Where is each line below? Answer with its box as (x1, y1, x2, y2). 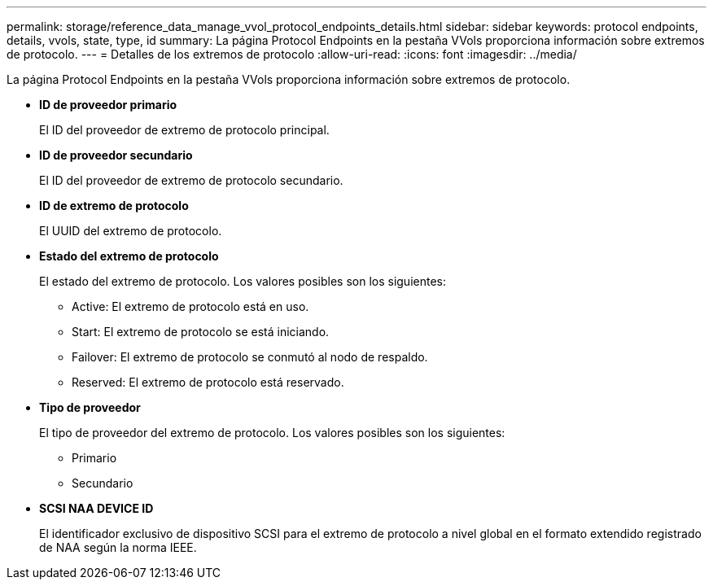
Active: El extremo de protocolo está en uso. (72, 300, 309, 313)
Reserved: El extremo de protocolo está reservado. (72, 375, 344, 389)
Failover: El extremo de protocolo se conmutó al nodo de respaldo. (72, 350, 428, 364)
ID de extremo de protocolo (39, 199, 189, 212)
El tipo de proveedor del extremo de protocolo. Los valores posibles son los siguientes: (39, 426, 505, 439)
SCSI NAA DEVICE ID (39, 501, 154, 515)
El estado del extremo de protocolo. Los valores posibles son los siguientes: (39, 274, 446, 288)
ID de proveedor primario (39, 98, 177, 112)
